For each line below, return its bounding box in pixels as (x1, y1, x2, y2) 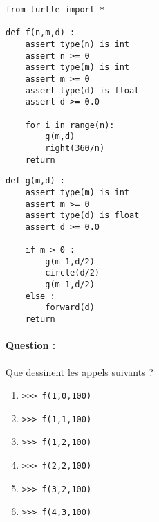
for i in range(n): (25, 120, 115, 130)
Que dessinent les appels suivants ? (6, 364, 153, 379)
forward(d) (45, 303, 95, 313)
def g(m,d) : (6, 176, 65, 186)
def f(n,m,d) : (6, 28, 75, 38)
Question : (6, 338, 56, 352)
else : (25, 291, 55, 301)
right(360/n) (45, 143, 105, 153)
